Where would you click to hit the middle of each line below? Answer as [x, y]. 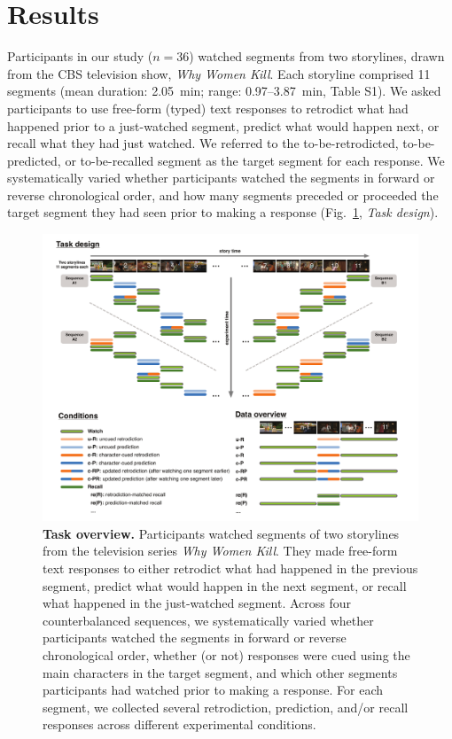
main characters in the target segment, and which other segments [220, 672]
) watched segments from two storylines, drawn [317, 56]
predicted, [34, 160]
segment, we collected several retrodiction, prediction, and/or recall [226, 707]
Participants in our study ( [80, 56]
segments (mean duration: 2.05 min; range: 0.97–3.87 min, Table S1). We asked [224, 91]
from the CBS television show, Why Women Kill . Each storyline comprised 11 [219, 73]
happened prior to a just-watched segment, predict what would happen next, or [223, 125]
